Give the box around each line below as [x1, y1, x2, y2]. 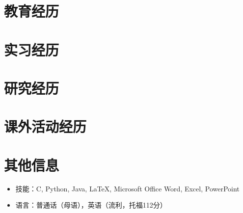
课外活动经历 [4, 116, 87, 136]
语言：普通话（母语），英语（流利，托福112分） [15, 200, 167, 210]
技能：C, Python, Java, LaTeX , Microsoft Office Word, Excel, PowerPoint [15, 183, 240, 193]
